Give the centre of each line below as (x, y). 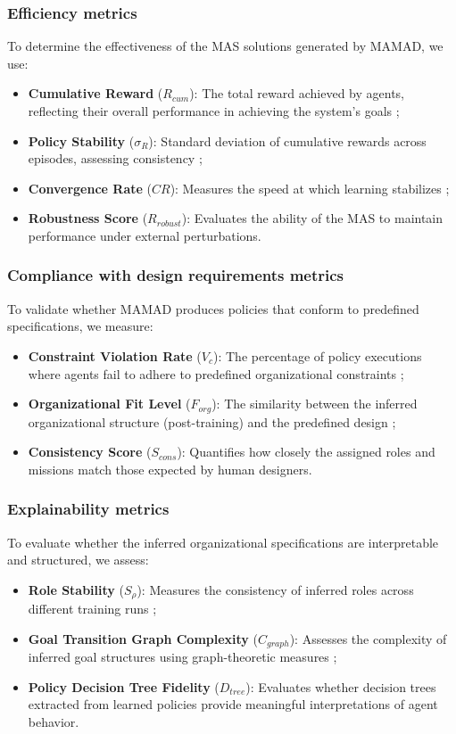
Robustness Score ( (88, 218)
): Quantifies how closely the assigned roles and (306, 452)
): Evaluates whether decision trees (341, 686)
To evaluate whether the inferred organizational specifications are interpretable (223, 542)
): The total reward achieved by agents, (297, 93)
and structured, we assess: (78, 560)
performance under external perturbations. (145, 235)
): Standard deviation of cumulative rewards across (287, 140)
